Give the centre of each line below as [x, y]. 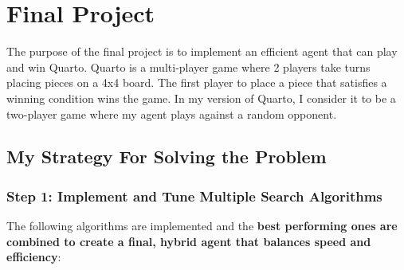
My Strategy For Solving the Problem [167, 157]
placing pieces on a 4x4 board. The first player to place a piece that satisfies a [197, 82]
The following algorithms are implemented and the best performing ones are [202, 226]
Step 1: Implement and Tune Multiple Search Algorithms [194, 196]
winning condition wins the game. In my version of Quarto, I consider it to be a [201, 98]
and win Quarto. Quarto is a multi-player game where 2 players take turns [188, 67]
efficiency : [34, 257]
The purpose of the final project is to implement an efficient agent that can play [202, 51]
